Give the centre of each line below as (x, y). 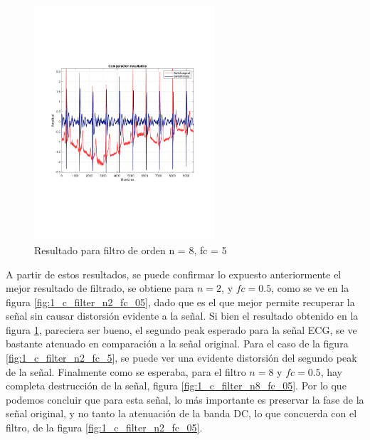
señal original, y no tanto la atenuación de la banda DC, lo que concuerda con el (181, 413)
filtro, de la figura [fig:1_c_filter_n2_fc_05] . (104, 428)
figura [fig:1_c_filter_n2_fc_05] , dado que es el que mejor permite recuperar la (180, 302)
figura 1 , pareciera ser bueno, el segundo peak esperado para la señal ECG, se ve (181, 329)
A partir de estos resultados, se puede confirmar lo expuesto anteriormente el (174, 274)
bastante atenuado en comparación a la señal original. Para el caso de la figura (177, 344)
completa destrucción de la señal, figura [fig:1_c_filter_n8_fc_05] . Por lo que (176, 386)
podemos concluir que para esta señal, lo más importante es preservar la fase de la (185, 399)
